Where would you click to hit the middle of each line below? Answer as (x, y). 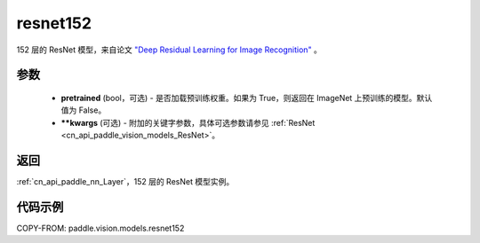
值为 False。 (84, 110)
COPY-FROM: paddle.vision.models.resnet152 (100, 228)
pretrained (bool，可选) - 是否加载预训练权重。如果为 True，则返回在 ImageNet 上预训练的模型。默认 (247, 98)
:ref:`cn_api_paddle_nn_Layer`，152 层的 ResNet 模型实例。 (125, 182)
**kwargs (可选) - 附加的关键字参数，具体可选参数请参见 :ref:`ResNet (188, 122)
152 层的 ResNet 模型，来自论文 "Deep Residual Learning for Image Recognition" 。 (169, 50)
